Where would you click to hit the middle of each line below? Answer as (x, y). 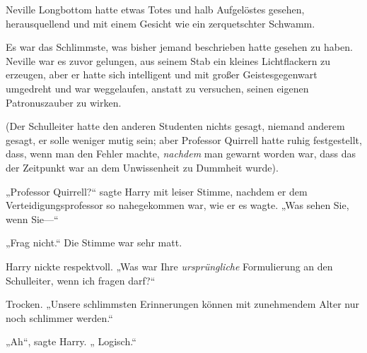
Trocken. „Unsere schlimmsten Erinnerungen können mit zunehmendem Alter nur (182, 304)
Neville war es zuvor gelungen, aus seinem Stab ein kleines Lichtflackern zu (168, 60)
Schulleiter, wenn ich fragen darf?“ (81, 280)
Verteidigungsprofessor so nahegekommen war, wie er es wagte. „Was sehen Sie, (177, 205)
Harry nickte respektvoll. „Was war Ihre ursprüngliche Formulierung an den (169, 266)
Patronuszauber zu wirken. (64, 102)
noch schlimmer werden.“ (59, 317)
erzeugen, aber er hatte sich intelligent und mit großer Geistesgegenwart (162, 74)
